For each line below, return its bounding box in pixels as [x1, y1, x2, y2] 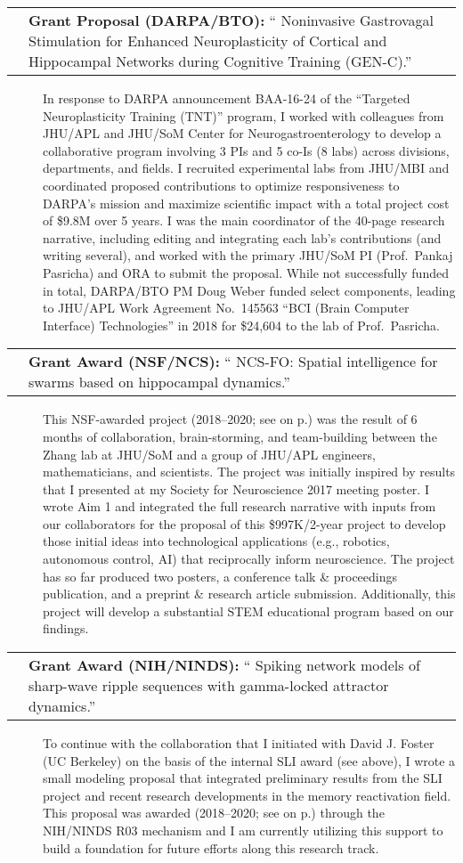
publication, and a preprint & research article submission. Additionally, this [43, 584, 456, 603]
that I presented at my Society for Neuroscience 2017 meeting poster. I [43, 479, 429, 498]
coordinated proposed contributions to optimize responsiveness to [43, 175, 400, 194]
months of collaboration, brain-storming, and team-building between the [43, 427, 437, 445]
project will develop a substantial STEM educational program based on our [43, 601, 454, 620]
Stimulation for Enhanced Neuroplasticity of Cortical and [28, 30, 387, 51]
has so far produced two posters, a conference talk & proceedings [43, 566, 398, 585]
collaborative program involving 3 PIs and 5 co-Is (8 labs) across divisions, [43, 141, 450, 159]
